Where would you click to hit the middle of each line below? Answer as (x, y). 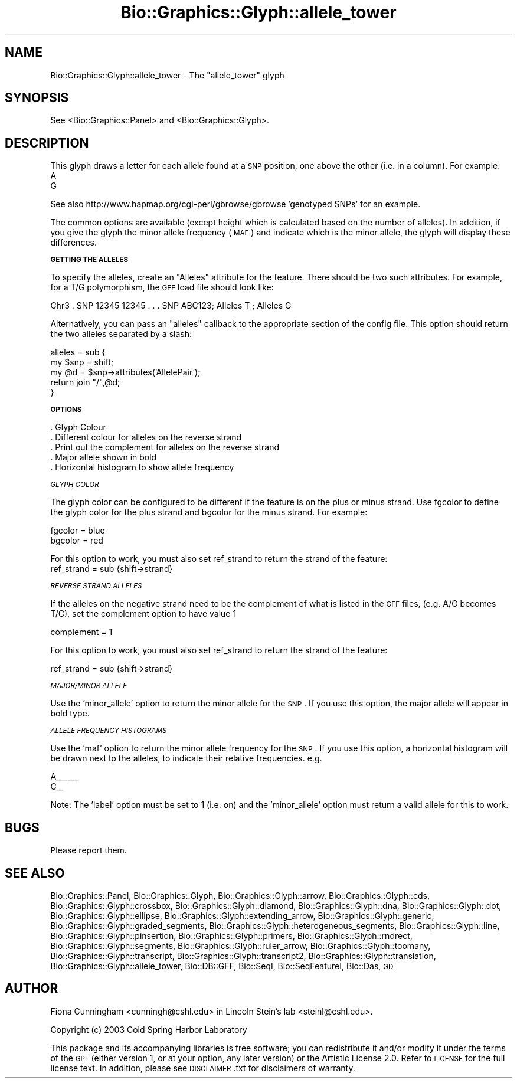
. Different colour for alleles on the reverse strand (146, 437)
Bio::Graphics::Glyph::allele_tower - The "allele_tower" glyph (167, 75)
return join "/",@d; (85, 382)
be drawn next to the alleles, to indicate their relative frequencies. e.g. (186, 758)
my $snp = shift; (82, 362)
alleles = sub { (78, 352)
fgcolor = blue (78, 531)
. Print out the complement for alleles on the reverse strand (165, 447)
